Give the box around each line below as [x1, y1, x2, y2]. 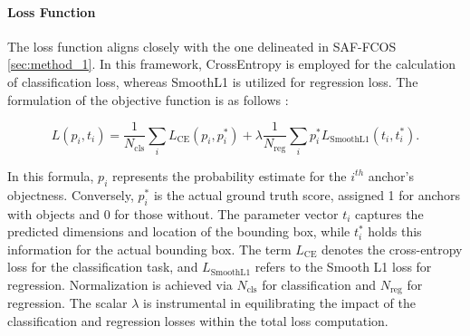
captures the [355, 204, 424, 223]
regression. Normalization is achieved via [7, 274, 233, 293]
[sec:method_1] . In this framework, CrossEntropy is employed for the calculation [7, 54, 456, 73]
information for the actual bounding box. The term [7, 239, 292, 258]
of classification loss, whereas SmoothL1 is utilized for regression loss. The [7, 72, 418, 91]
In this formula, [7, 166, 94, 185]
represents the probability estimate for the [111, 166, 347, 185]
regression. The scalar [7, 293, 128, 312]
